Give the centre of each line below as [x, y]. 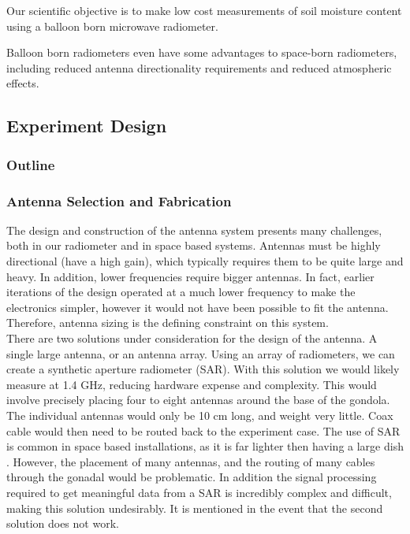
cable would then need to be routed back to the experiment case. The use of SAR [203, 430]
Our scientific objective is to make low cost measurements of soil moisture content [204, 10]
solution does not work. [63, 523]
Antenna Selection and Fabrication [119, 200]
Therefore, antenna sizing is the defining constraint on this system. [168, 323]
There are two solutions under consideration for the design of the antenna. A [192, 337]
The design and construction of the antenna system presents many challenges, [194, 230]
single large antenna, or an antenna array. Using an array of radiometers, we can [201, 353]
